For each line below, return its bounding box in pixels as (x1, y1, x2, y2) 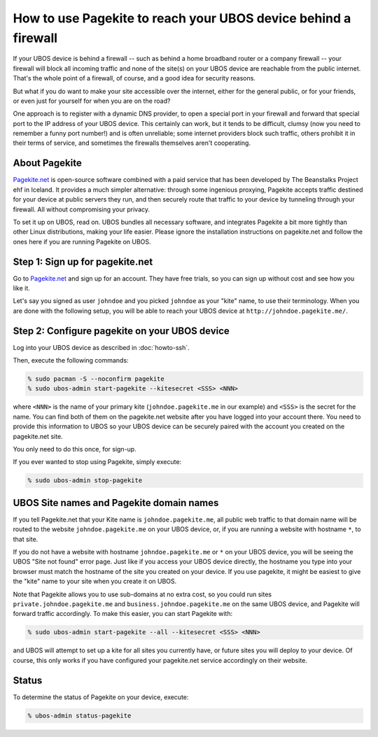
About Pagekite (13, 157, 82, 169)
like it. (13, 284, 31, 293)
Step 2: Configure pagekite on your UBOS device (13, 325, 230, 337)
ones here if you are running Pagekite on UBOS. (13, 237, 151, 246)
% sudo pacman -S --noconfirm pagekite (27, 375, 164, 383)
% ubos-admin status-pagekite (27, 711, 132, 720)
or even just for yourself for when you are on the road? (13, 97, 171, 105)
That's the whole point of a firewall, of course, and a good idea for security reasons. (13, 74, 255, 83)
